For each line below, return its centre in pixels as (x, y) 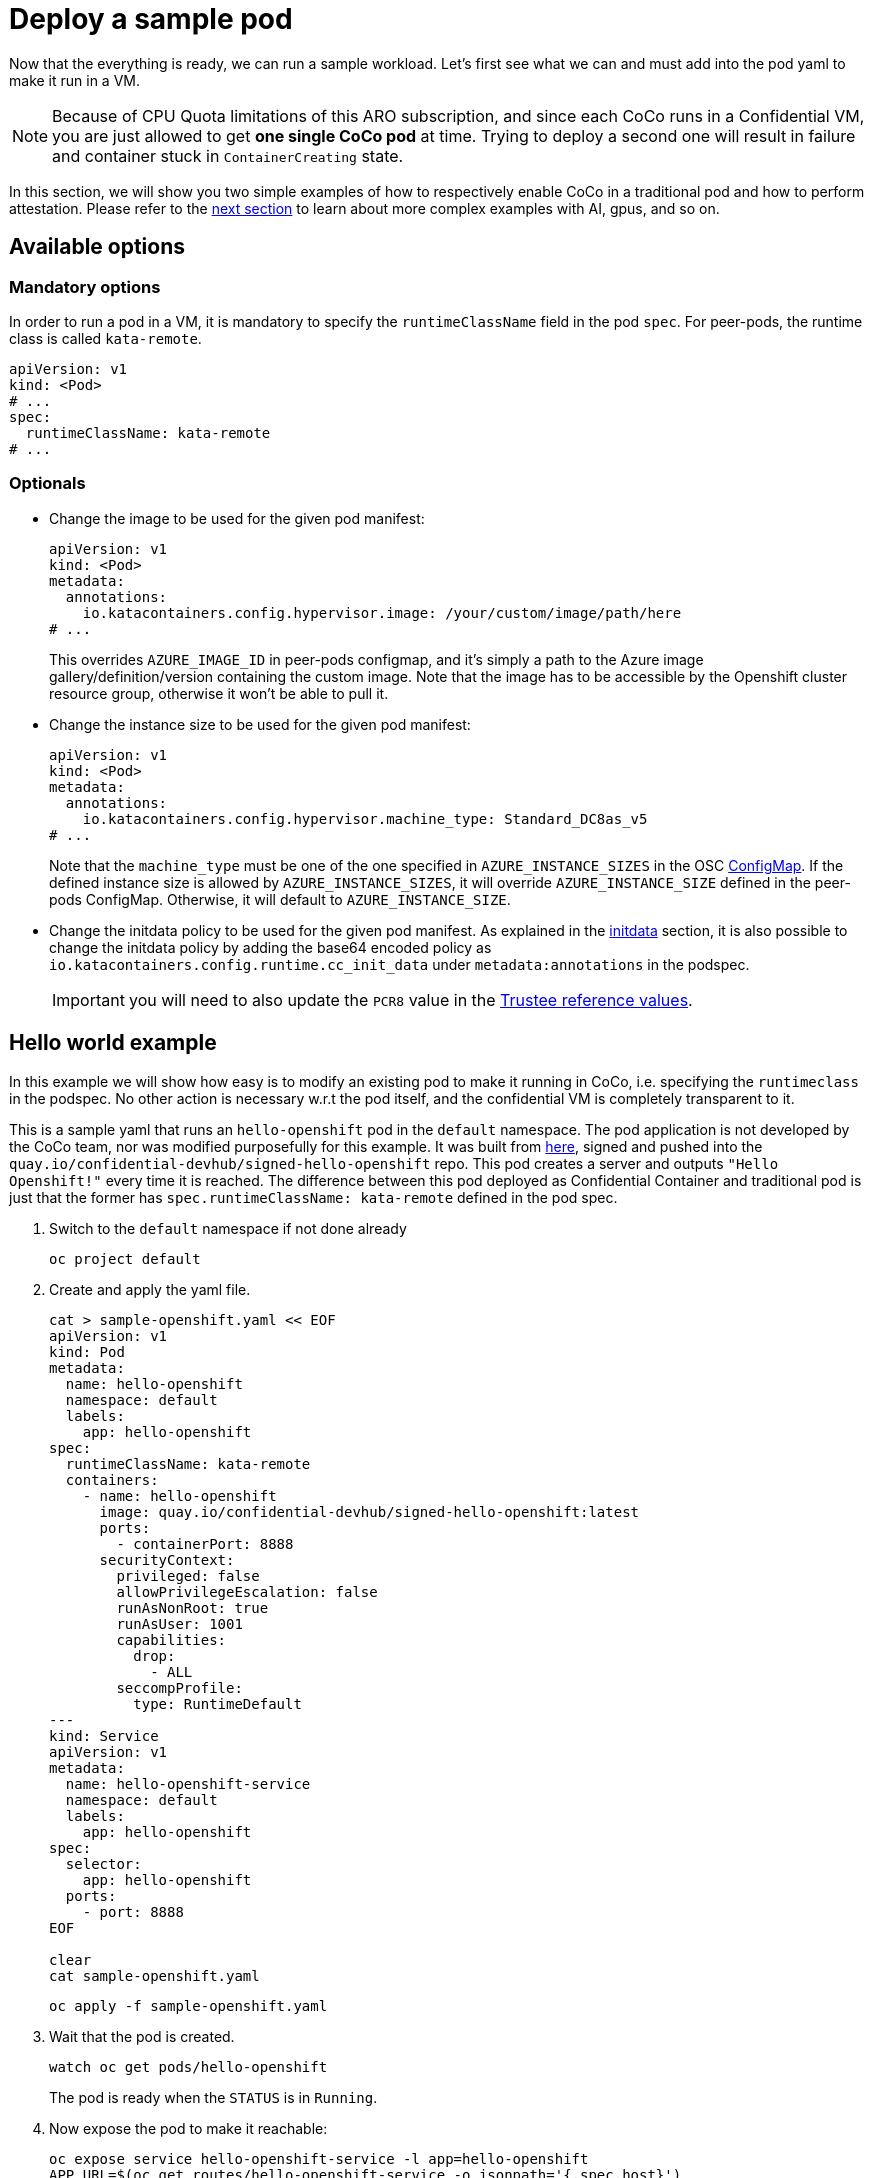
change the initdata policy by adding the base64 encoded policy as (270, 947)
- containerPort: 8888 (205, 1543)
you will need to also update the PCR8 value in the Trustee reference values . (410, 999)
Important (88, 999)
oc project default (125, 1258)
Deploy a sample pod (151, 19)
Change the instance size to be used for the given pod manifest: (260, 724)
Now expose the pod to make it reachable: (188, 2128)
